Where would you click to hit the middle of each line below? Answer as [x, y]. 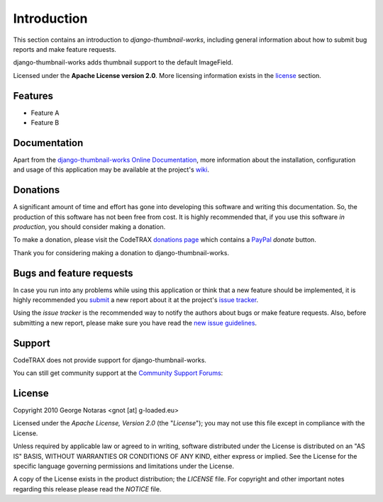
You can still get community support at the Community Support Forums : [118, 373]
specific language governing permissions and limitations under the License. [123, 466]
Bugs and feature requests [73, 273]
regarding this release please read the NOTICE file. [87, 489]
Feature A [45, 113]
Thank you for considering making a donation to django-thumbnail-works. [121, 252]
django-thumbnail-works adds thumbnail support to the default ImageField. [123, 62]
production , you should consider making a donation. [89, 227]
